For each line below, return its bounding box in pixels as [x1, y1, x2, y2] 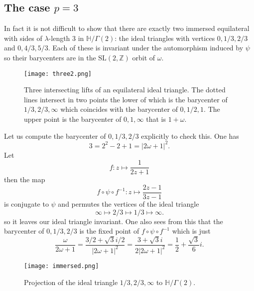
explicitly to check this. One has [141, 130, 239, 141]
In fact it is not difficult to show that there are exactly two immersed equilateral [4, 23, 250, 33]
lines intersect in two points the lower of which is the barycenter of [24, 94, 228, 104]
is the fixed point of [79, 226, 139, 236]
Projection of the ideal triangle [24, 277, 118, 287]
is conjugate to [4, 199, 49, 209]
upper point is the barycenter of [24, 114, 122, 124]
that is [146, 114, 166, 124]
